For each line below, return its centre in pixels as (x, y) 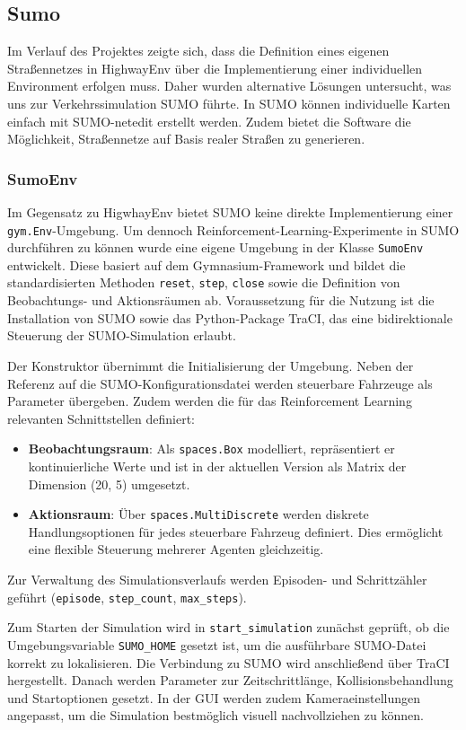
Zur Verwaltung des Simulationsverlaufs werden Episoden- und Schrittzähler (217, 579)
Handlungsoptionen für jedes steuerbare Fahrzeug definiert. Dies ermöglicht (236, 531)
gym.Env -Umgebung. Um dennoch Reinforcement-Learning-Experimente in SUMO (233, 229)
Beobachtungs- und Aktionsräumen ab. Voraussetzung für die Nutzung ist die (221, 300)
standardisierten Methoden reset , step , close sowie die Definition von (204, 282)
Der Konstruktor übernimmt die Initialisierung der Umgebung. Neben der (211, 365)
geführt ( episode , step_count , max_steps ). (127, 597)
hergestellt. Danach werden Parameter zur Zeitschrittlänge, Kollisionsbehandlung (230, 680)
